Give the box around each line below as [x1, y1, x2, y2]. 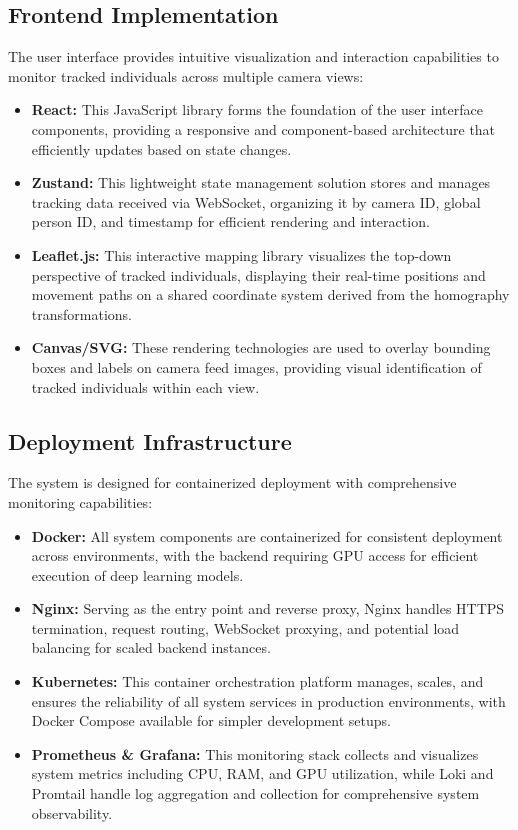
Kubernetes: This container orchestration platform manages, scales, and [31, 671, 484, 692]
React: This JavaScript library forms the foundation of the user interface [31, 99, 483, 120]
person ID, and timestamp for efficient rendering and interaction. [31, 211, 430, 232]
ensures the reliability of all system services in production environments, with [31, 690, 506, 711]
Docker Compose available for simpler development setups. [31, 710, 391, 731]
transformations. [31, 303, 132, 324]
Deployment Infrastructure [8, 425, 292, 456]
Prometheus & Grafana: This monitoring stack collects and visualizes [31, 743, 479, 764]
